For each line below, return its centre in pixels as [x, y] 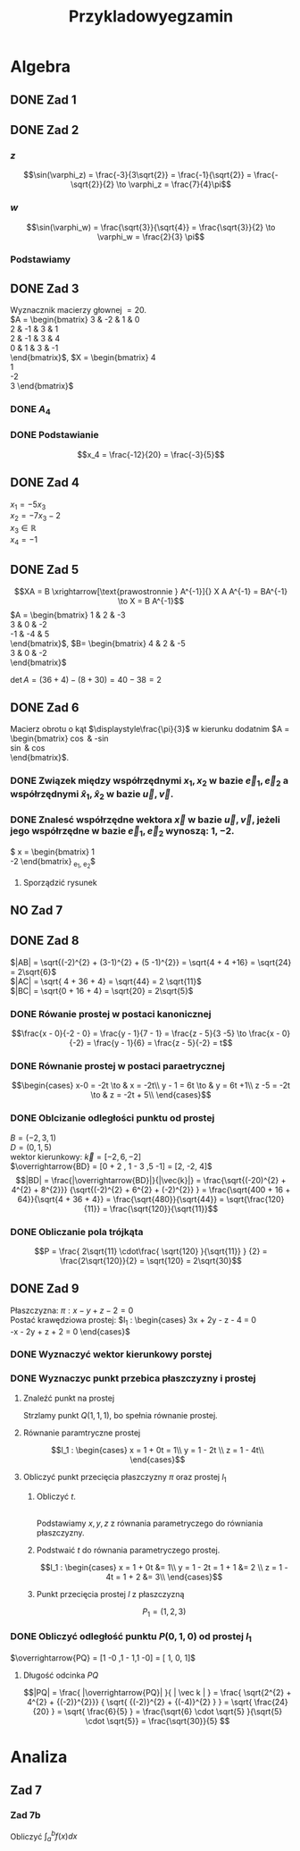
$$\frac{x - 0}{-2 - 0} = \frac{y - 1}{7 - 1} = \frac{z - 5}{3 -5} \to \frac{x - [146, 1033]
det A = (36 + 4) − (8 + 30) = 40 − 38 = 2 [86, 679]
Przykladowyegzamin [151, 17]
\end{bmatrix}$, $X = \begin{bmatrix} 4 [83, 358]
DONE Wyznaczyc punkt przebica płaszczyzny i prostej [133, 1378]
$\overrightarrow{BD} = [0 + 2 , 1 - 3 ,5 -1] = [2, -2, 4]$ [111, 1166]
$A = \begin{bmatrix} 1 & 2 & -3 [68, 615]
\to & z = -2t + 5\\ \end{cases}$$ [151, 1095]
